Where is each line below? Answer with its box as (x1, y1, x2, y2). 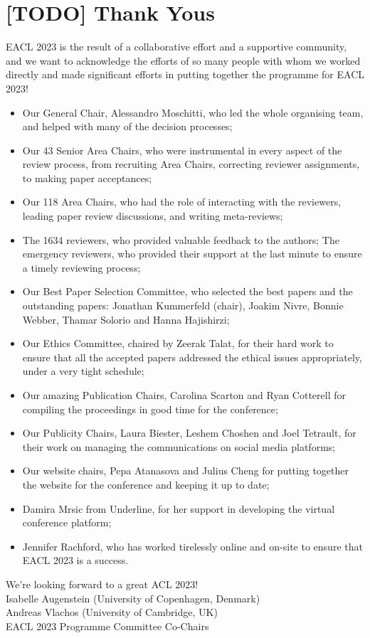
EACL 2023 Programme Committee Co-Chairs (6, 618, 209, 633)
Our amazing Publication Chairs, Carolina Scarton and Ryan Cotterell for (22, 388, 346, 402)
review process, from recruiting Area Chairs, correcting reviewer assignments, (22, 156, 360, 171)
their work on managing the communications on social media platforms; (22, 439, 336, 454)
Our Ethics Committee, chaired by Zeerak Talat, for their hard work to (22, 336, 334, 351)
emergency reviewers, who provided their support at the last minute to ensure (22, 246, 362, 261)
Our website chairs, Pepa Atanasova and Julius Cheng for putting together (22, 463, 349, 478)
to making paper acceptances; (22, 170, 152, 185)
